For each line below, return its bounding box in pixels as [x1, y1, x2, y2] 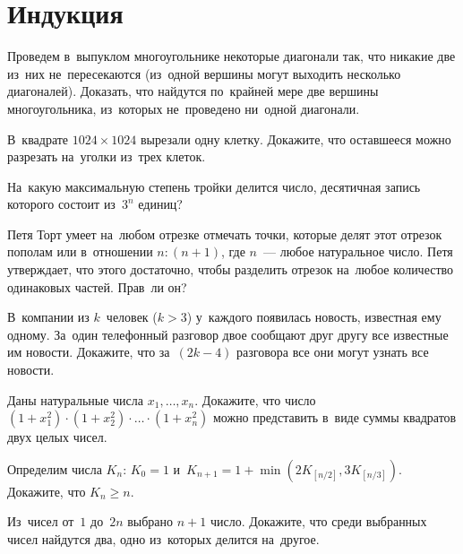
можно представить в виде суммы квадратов [212, 408, 457, 427]
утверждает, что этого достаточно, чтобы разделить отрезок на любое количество [7, 260, 454, 279]
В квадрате [7, 129, 69, 148]
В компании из [7, 307, 90, 326]
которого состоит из [7, 195, 116, 213]
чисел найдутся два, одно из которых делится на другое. [7, 530, 320, 548]
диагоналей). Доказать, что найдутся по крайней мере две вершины [7, 82, 379, 100]
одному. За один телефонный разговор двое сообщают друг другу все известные [7, 325, 449, 343]
